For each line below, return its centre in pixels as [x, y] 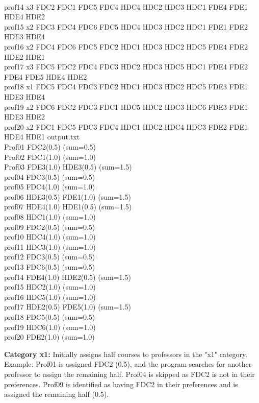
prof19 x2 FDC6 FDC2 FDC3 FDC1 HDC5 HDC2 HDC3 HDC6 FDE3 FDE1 [126, 106]
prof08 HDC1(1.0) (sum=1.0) [50, 217]
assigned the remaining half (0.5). [57, 394]
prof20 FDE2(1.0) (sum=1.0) [49, 337]
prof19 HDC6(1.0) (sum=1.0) [50, 327]
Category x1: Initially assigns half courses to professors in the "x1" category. [126, 354]
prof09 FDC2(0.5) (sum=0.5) [50, 227]
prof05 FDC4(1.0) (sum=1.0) [50, 187]
